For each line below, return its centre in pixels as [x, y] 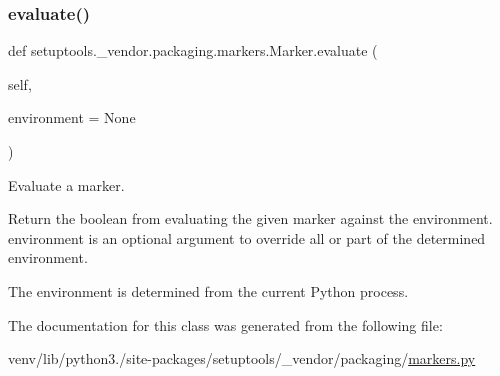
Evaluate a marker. [66, 184]
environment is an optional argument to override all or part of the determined [247, 237]
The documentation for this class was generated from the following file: [225, 324]
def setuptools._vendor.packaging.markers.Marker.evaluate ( [193, 50]
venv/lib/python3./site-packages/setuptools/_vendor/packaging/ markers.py [242, 358]
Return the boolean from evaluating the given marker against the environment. [250, 218]
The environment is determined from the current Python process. [208, 290]
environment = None [72, 117]
